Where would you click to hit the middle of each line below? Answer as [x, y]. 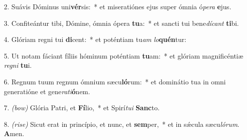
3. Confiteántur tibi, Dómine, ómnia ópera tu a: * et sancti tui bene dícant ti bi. [122, 23]
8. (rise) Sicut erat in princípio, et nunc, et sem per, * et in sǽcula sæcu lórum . [122, 124]
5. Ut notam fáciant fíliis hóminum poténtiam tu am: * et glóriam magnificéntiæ [124, 55]
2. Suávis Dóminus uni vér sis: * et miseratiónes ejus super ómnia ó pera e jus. [118, 6]
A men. [14, 133]
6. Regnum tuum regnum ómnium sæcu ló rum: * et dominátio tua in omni [115, 81]
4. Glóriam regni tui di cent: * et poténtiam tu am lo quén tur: [95, 39]
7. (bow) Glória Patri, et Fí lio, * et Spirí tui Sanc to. [82, 108]
